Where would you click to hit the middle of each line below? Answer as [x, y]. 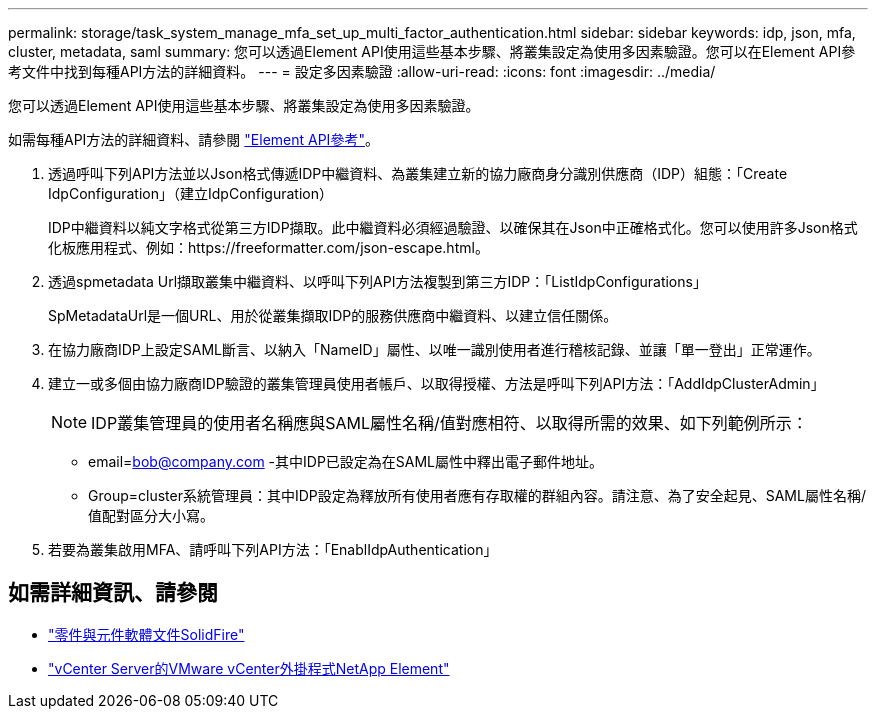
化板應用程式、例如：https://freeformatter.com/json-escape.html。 [268, 247]
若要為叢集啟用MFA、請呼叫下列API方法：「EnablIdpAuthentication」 [273, 549]
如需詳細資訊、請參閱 [113, 593]
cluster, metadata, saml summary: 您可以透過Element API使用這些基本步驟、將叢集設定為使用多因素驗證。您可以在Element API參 [432, 51]
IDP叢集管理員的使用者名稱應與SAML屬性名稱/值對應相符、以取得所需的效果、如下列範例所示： [449, 423]
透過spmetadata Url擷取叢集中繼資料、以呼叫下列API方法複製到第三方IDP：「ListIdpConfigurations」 [377, 281]
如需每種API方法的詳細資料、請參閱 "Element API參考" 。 [193, 139]
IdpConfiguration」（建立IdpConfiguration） [191, 193]
